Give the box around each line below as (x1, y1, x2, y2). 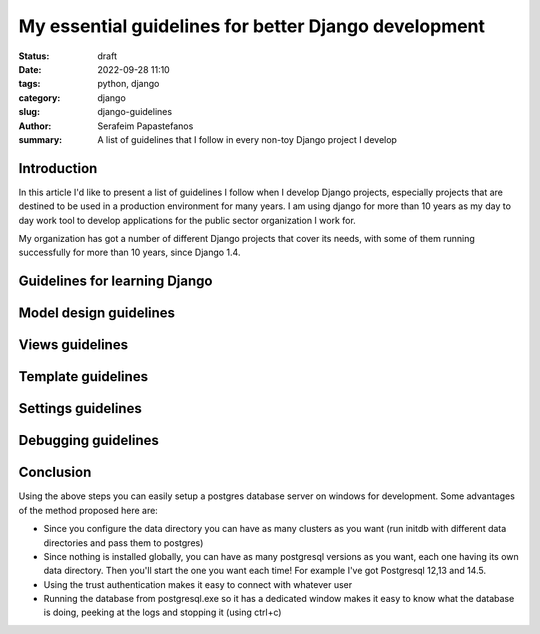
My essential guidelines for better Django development (18, 15, 485, 37)
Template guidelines (18, 368, 149, 385)
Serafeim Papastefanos (97, 120, 194, 132)
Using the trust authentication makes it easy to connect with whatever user (43, 578, 353, 590)
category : (18, 91, 61, 104)
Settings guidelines (18, 400, 142, 417)
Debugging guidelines (18, 432, 160, 449)
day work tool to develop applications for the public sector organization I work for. (18, 214, 357, 226)
